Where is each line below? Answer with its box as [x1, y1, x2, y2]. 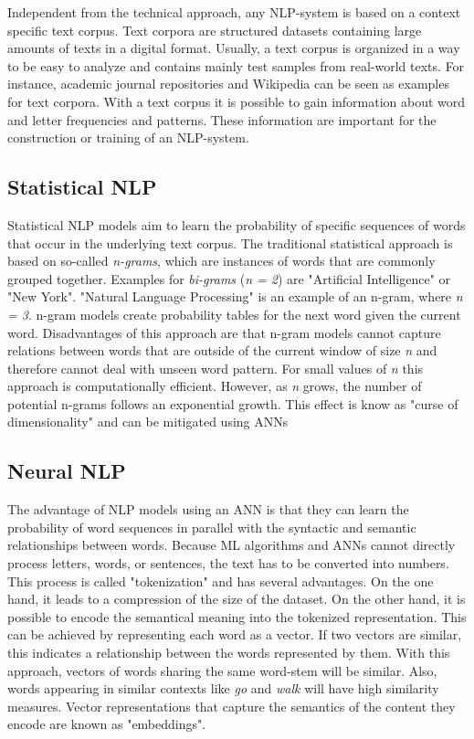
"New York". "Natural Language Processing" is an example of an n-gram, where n [7, 287, 463, 306]
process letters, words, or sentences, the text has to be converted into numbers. [7, 554, 449, 573]
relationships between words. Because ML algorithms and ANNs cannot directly [7, 535, 456, 554]
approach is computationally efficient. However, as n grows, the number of [7, 376, 422, 396]
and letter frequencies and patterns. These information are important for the [7, 110, 437, 129]
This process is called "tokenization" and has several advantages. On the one [7, 571, 434, 590]
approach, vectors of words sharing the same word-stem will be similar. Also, [7, 660, 437, 680]
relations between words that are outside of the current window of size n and [7, 341, 437, 360]
